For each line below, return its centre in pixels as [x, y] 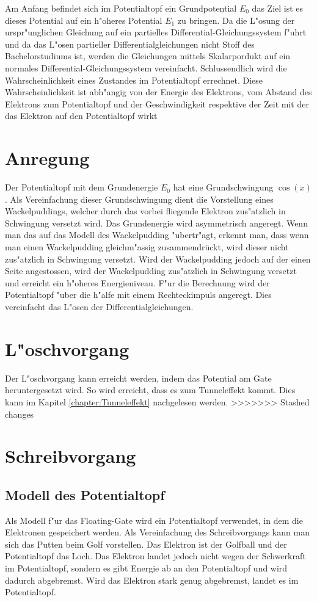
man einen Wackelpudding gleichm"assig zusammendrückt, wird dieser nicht [147, 247]
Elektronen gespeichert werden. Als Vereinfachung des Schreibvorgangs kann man [157, 532]
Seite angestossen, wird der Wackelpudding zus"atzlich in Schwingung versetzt [151, 271]
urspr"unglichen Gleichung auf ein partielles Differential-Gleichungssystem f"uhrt [156, 32]
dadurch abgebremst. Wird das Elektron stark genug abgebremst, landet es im [152, 580]
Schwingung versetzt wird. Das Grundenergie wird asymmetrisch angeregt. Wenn [156, 223]
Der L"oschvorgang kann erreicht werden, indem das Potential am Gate [138, 378]
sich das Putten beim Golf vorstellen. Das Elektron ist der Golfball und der [146, 544]
